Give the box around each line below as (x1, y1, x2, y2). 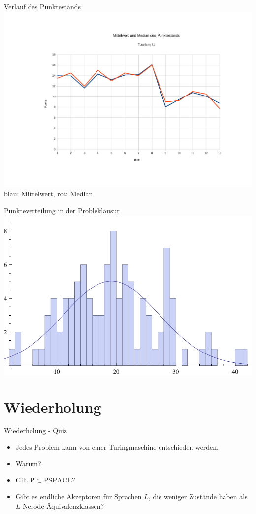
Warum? (15, 458, 41, 468)
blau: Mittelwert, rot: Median (4, 189, 93, 199)
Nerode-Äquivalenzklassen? (23, 501, 104, 511)
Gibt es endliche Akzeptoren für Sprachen (15, 491, 142, 501)
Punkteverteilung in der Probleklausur (4, 205, 120, 215)
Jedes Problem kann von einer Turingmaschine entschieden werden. (15, 442, 219, 452)
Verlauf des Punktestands (4, 1, 81, 11)
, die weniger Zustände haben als (148, 491, 248, 501)
